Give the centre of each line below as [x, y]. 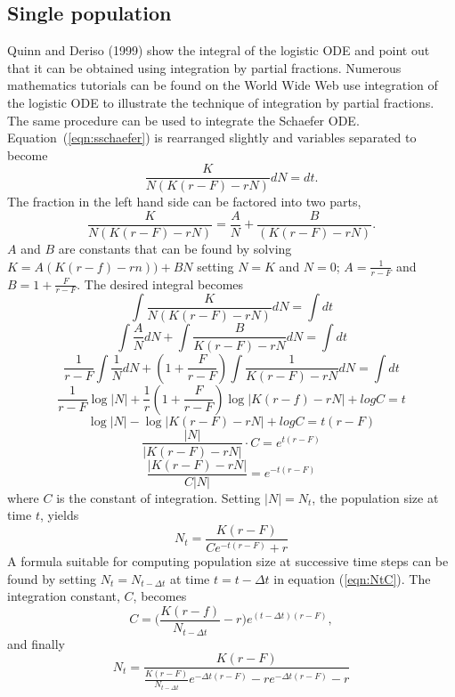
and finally [36, 643]
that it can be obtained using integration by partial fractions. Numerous [204, 67]
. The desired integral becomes [160, 284]
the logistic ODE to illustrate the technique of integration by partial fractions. [221, 102]
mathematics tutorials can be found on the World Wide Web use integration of [223, 85]
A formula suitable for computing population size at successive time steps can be [228, 561]
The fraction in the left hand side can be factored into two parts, [184, 202]
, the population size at [375, 497]
